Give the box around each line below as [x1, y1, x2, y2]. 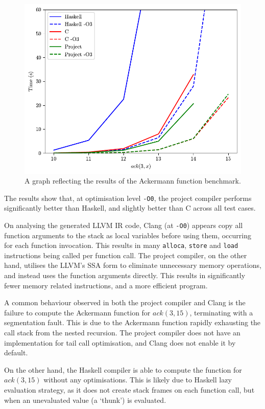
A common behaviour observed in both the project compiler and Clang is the [4, 297, 246, 308]
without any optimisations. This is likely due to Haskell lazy [43, 374, 232, 385]
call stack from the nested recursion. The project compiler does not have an [4, 327, 240, 338]
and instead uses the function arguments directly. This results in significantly [4, 270, 246, 281]
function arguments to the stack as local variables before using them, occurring [4, 230, 251, 240]
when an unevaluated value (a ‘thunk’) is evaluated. [4, 394, 166, 405]
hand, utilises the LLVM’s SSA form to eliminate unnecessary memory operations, [4, 260, 261, 270]
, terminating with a [189, 307, 253, 317]
